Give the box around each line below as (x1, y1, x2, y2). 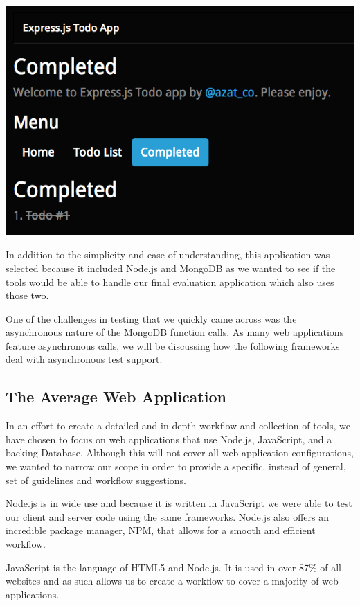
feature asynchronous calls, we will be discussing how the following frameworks (6, 338, 340, 353)
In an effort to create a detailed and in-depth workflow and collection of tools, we (6, 418, 350, 433)
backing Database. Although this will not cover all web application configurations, (6, 445, 354, 460)
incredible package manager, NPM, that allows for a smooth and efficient (6, 523, 316, 537)
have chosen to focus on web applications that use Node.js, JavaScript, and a (6, 431, 332, 446)
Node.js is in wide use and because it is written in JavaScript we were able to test (6, 496, 352, 510)
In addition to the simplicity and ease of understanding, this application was (6, 247, 330, 262)
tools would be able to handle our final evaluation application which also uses (6, 274, 334, 289)
